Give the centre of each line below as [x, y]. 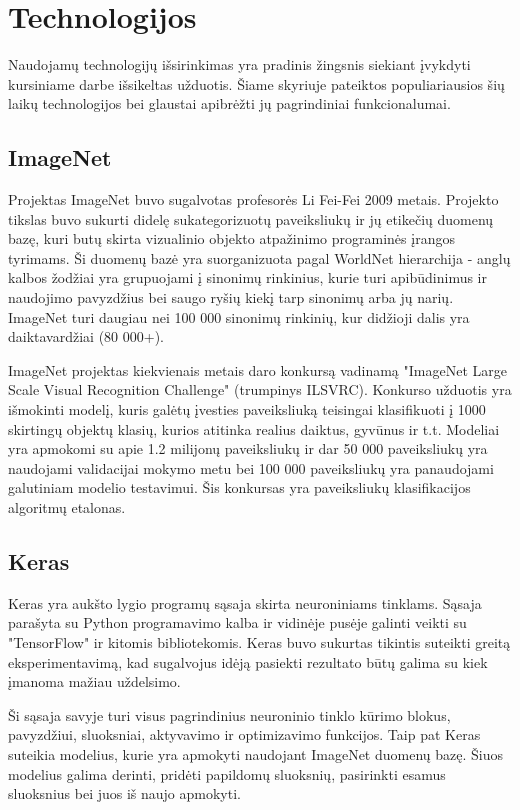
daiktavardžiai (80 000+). [86, 336]
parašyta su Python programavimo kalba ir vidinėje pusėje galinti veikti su [237, 622]
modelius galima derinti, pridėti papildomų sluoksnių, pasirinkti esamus [227, 773]
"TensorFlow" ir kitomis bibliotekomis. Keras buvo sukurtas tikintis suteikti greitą [259, 642]
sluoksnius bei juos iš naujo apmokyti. [124, 793]
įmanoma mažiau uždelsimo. [94, 681]
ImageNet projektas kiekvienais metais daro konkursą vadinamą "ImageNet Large [257, 369]
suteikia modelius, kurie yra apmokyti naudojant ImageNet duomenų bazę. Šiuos [256, 753]
